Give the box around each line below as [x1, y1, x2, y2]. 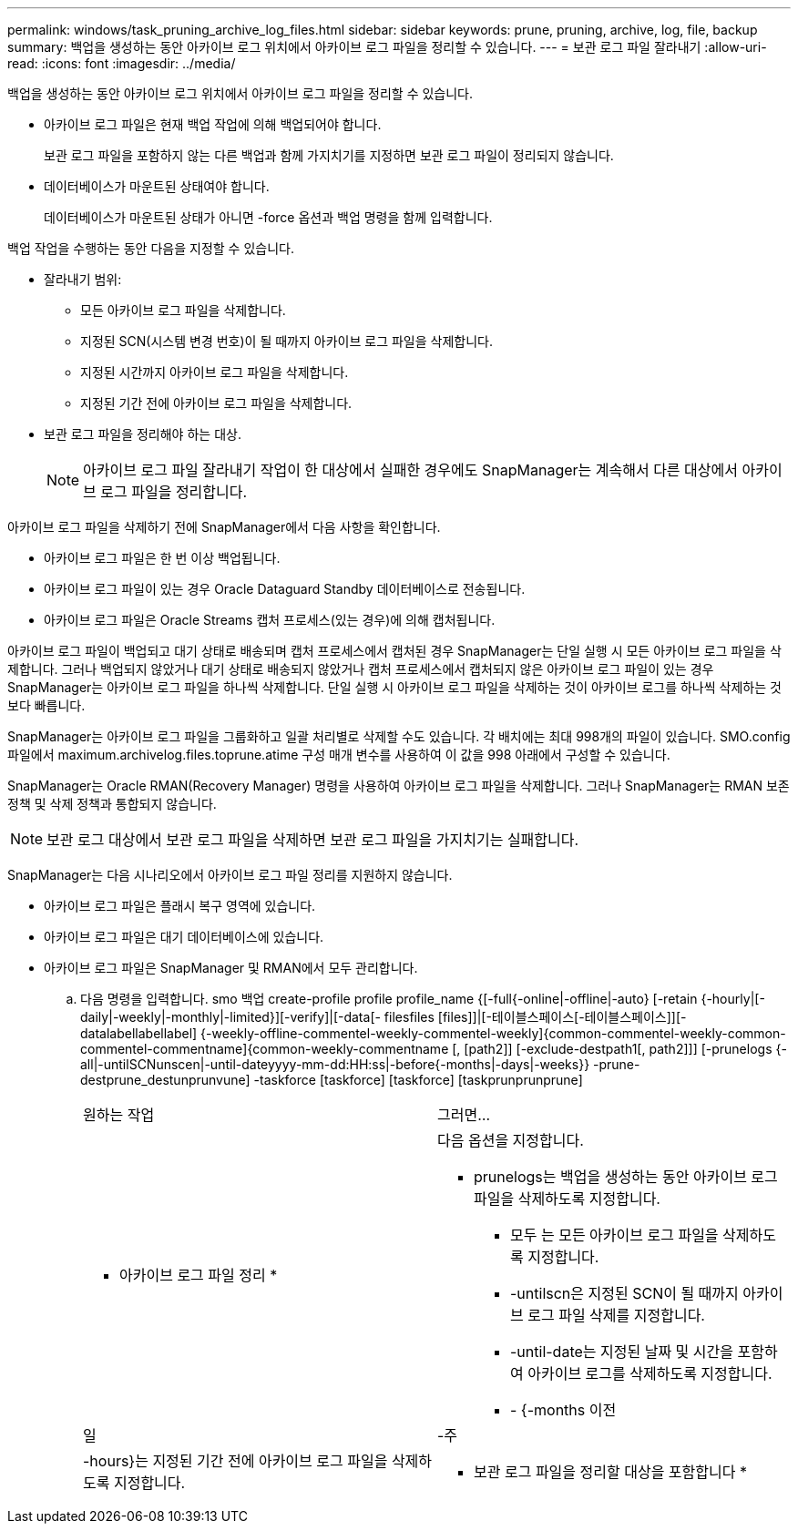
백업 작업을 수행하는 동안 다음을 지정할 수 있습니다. [7, 240, 294, 256]
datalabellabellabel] [80, 1026, 198, 1041]
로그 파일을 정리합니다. [100, 483, 248, 501]
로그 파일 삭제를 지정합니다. [527, 1306, 705, 1324]
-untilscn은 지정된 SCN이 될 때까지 [510, 1284, 739, 1302]
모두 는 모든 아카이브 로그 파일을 [510, 1226, 719, 1244]
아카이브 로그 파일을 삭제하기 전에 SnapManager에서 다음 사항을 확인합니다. [7, 519, 441, 535]
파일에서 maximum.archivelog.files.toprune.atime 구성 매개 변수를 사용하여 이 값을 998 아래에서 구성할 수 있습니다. [7, 747, 670, 762]
